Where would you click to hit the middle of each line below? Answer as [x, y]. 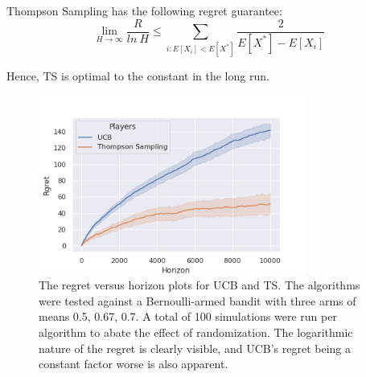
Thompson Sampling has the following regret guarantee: [144, 10]
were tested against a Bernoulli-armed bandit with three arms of [197, 300]
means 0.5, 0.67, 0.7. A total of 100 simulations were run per [188, 316]
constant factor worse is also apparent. [134, 364]
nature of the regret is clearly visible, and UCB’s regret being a [195, 348]
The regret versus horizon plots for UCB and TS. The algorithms [199, 285]
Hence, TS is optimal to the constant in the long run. [138, 76]
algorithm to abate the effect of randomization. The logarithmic [196, 332]
